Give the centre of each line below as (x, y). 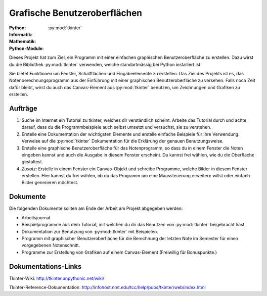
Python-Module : (26, 48)
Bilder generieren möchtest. (50, 183)
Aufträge (23, 108)
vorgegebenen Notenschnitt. (51, 246)
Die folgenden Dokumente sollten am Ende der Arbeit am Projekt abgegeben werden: (96, 208)
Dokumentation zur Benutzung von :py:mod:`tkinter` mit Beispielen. (90, 231)
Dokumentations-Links (45, 267)
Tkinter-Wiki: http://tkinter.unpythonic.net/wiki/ (57, 278)
